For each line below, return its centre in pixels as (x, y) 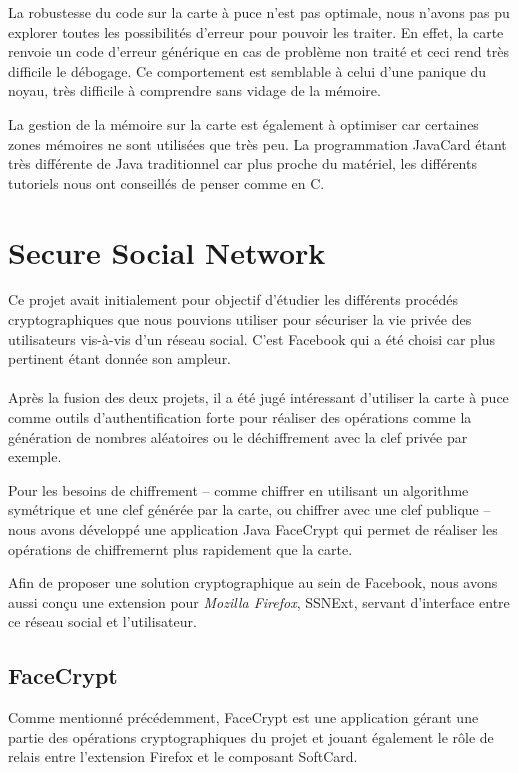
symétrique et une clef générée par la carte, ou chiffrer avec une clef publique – (249, 509)
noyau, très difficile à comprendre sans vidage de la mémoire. (194, 90)
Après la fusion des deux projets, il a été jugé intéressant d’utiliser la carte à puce (258, 397)
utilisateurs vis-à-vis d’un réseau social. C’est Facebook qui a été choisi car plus (252, 338)
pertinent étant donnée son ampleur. (120, 358)
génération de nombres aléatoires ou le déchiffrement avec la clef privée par (238, 436)
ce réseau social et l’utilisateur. (102, 621)
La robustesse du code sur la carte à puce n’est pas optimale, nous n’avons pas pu (259, 12)
